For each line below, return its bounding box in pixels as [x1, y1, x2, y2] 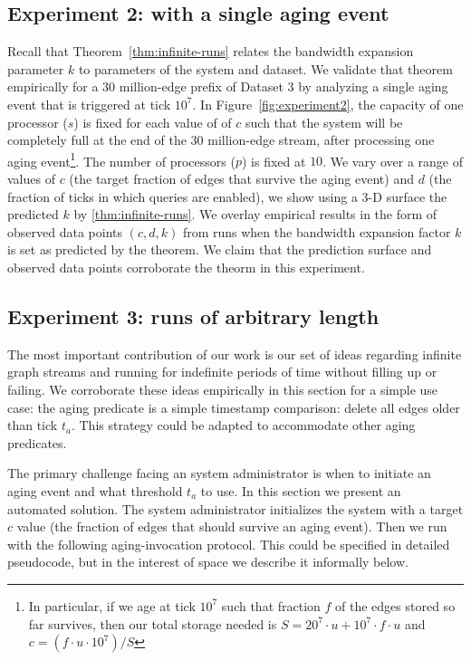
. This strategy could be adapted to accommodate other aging [71, 416, 416, 435]
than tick [7, 416, 58, 435]
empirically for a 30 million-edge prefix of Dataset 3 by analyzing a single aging [7, 77, 448, 96]
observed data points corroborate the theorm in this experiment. [7, 257, 365, 276]
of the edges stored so [335, 596, 456, 615]
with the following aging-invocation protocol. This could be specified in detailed [7, 534, 450, 553]
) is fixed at [242, 151, 306, 170]
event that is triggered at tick [7, 94, 171, 113]
